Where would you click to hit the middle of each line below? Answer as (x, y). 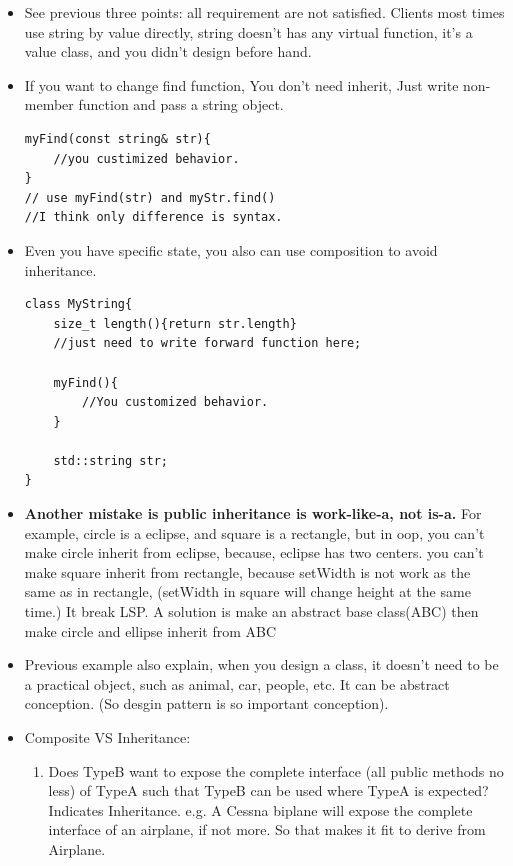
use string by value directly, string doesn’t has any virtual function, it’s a (248, 31)
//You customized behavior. (175, 402)
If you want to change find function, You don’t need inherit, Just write (241, 84)
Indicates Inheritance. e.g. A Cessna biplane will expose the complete (260, 809)
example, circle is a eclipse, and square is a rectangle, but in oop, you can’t (254, 532)
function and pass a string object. (181, 104)
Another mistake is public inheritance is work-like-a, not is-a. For (253, 513)
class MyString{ (78, 304)
